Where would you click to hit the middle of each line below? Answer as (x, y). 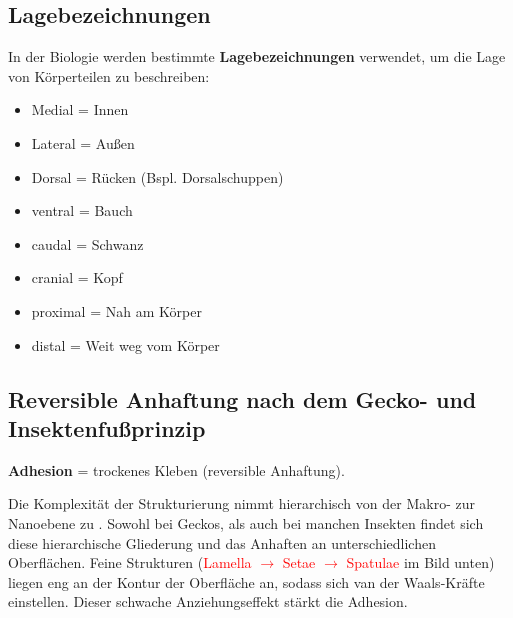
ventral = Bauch (82, 210)
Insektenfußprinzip (107, 427)
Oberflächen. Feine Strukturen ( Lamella (130, 562)
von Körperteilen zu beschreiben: (109, 75)
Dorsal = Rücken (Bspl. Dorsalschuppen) (157, 176)
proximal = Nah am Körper (116, 310)
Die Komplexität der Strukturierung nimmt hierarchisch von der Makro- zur (241, 503)
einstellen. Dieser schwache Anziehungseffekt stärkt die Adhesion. (208, 601)
